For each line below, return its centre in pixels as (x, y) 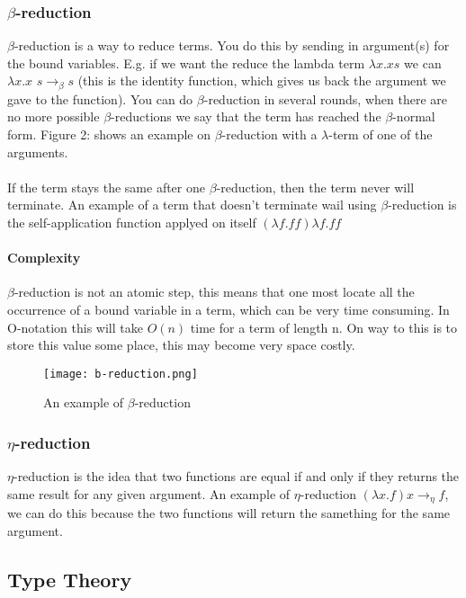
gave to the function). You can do (100, 98)
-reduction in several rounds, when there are (325, 98)
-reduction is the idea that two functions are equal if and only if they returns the (236, 476)
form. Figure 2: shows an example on (109, 134)
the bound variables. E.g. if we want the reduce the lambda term (186, 62)
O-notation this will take (75, 327)
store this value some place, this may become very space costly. (181, 345)
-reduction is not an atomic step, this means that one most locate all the (214, 292)
